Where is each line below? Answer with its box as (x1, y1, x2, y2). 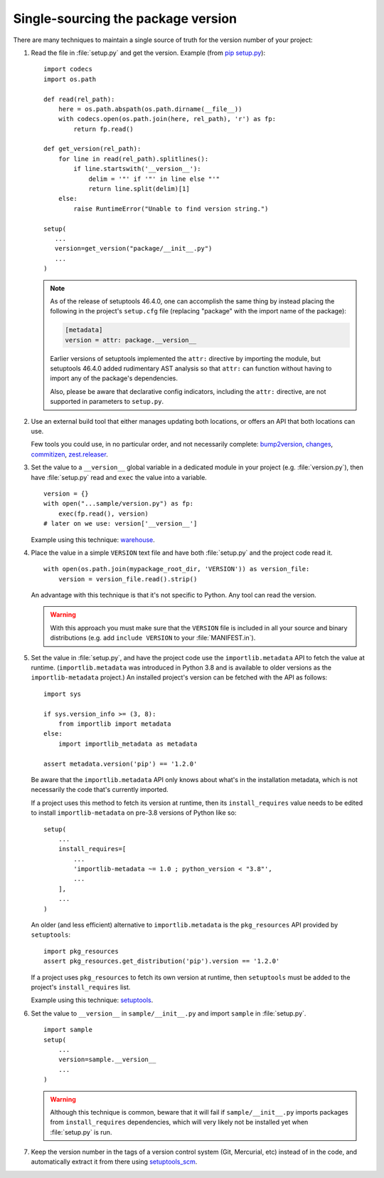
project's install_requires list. (31, 983, 131, 991)
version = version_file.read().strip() (58, 575, 198, 583)
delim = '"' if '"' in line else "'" (88, 174, 220, 183)
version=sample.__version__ (58, 1055, 156, 1064)
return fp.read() (73, 125, 134, 133)
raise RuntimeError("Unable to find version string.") (73, 204, 269, 213)
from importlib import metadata (58, 720, 171, 728)
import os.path (43, 75, 97, 83)
